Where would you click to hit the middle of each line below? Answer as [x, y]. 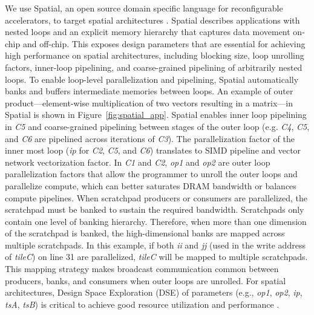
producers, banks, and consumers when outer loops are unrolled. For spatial [146, 280]
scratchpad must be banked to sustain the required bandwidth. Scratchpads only [155, 209]
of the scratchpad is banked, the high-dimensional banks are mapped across [145, 233]
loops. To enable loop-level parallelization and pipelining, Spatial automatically [152, 79]
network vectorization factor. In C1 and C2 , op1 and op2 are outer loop [138, 162]
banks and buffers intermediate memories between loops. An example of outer [149, 91]
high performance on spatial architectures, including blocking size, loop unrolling [155, 55]
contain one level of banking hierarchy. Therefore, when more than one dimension [156, 221]
